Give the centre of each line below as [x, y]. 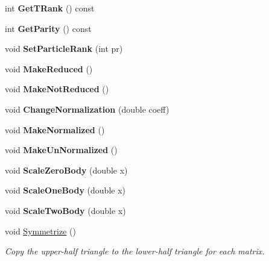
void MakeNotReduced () [57, 89]
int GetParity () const [48, 28]
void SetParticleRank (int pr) [64, 49]
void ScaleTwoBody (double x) [65, 210]
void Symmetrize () [40, 231]
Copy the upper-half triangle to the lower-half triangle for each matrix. [135, 251]
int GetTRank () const [50, 8]
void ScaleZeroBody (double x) [66, 170]
